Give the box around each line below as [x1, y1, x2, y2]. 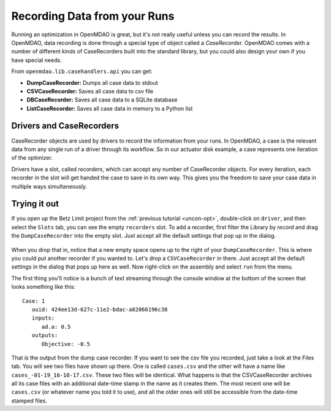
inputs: [31, 315, 55, 322]
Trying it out [11, 198, 59, 209]
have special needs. [11, 56, 62, 64]
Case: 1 [22, 297, 45, 304]
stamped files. [11, 397, 47, 404]
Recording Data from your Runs [11, 9, 175, 23]
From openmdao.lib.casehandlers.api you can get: [11, 68, 153, 75]
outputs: [31, 332, 58, 339]
